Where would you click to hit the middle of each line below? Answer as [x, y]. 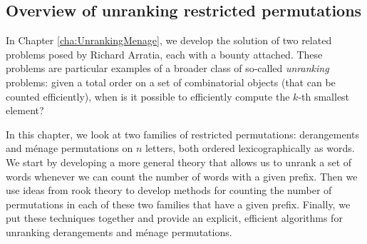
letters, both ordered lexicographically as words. [250, 148]
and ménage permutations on [69, 148]
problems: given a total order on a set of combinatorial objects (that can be [171, 82]
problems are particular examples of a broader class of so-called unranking [167, 68]
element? [25, 110]
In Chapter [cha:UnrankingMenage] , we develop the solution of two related [169, 40]
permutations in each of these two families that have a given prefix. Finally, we [178, 204]
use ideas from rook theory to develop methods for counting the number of [169, 190]
